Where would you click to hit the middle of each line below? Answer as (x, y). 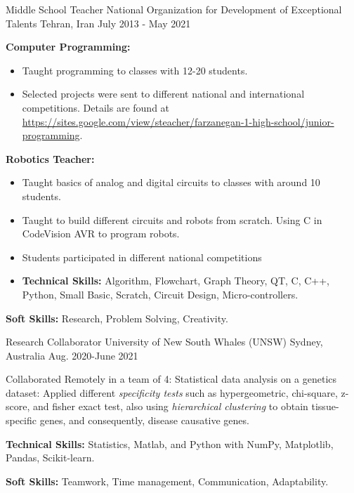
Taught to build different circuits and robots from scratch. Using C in (172, 219)
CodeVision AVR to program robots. (101, 234)
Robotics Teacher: (50, 158)
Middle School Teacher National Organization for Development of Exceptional (174, 9)
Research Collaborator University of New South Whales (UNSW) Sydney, (164, 342)
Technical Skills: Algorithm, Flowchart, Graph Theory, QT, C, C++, (176, 281)
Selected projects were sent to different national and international (163, 94)
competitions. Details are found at (96, 107)
